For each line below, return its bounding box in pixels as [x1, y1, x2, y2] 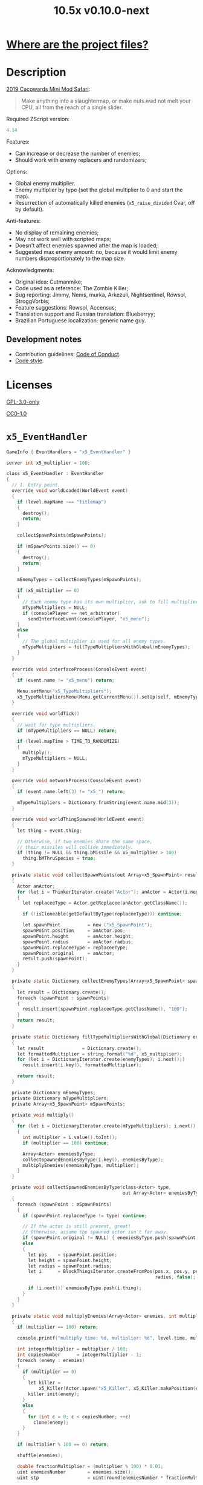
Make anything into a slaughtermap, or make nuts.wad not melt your [21, 98, 192, 105]
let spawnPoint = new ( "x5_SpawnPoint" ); [22, 922, 153, 928]
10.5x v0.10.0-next [53, 4, 150, 18]
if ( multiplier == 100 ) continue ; [22, 1140, 110, 1146]
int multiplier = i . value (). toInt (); [22, 1134, 118, 1141]
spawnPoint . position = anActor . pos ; [22, 928, 126, 934]
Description [6, 65, 66, 79]
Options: [6, 168, 28, 175]
